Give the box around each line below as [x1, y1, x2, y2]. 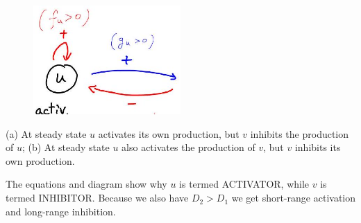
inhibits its [294, 140, 341, 154]
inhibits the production [250, 126, 349, 141]
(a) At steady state [6, 126, 87, 141]
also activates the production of [121, 140, 255, 154]
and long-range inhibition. [6, 204, 116, 218]
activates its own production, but [98, 126, 240, 141]
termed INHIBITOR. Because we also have [6, 190, 189, 205]
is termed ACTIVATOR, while [179, 177, 310, 191]
